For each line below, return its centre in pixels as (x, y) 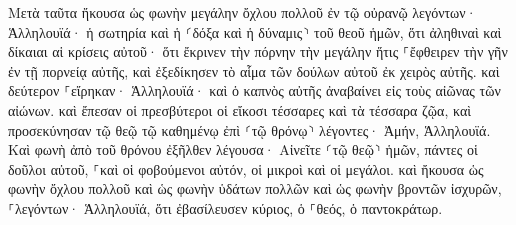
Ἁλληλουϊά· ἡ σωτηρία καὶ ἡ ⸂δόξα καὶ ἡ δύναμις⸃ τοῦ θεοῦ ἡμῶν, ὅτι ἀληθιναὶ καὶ (255, 31)
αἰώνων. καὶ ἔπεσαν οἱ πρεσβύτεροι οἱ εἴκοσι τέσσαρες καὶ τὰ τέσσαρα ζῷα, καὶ (239, 109)
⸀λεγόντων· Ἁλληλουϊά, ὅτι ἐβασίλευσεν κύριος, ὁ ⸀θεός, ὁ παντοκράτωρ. (225, 207)
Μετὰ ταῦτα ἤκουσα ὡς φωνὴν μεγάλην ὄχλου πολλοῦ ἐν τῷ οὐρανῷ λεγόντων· (242, 12)
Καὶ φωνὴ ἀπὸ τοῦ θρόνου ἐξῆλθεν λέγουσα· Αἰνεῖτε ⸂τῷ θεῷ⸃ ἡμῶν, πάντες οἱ (243, 149)
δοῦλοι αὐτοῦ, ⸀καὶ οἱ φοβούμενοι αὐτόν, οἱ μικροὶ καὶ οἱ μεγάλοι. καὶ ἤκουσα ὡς (246, 168)
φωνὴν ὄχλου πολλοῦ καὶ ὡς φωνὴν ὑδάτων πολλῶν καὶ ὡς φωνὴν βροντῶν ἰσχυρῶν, (255, 188)
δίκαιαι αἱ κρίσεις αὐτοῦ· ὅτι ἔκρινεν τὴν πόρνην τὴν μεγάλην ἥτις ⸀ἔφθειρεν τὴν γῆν (258, 51)
